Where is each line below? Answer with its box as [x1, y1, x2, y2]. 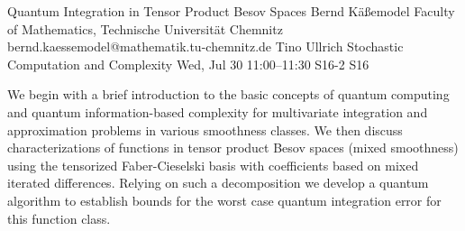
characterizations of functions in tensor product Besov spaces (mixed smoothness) [7, 138, 459, 157]
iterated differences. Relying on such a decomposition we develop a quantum [7, 173, 429, 192]
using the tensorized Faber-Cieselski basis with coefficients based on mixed [7, 155, 419, 174]
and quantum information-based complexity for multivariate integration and [7, 102, 428, 121]
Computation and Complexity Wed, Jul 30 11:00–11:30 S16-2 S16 [7, 54, 369, 73]
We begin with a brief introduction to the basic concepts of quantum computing [7, 85, 450, 104]
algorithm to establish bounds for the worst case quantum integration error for [7, 190, 442, 209]
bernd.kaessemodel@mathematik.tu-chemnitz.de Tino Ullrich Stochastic [7, 37, 404, 56]
